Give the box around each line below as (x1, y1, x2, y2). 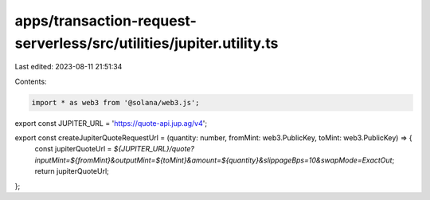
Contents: (14, 76, 47, 86)
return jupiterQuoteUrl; (34, 167, 109, 176)
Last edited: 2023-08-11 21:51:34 (14, 62, 123, 72)
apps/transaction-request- (14, 12, 197, 29)
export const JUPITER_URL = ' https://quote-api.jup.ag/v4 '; (14, 118, 207, 127)
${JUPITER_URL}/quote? (113, 144, 195, 154)
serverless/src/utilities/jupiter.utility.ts (14, 34, 279, 52)
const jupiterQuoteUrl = (34, 144, 112, 154)
